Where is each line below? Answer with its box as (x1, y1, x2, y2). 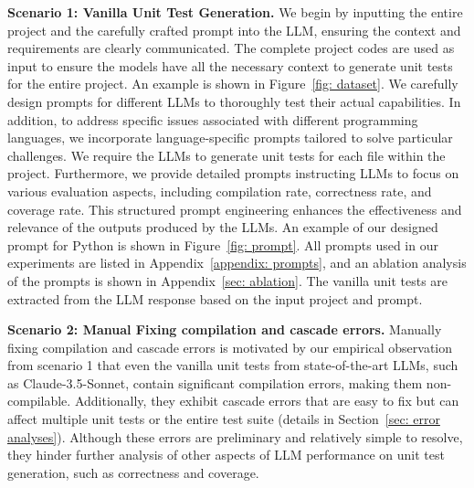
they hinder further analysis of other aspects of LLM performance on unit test (7, 445, 445, 464)
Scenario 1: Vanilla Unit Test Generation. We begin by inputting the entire (7, 3, 463, 21)
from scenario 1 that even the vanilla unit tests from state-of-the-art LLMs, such (7, 355, 458, 375)
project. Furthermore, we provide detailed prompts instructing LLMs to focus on (7, 164, 459, 183)
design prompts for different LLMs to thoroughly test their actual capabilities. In (7, 91, 461, 111)
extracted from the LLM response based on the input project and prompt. (7, 289, 423, 308)
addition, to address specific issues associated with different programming (7, 110, 418, 129)
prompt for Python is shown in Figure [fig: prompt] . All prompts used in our (7, 235, 438, 254)
